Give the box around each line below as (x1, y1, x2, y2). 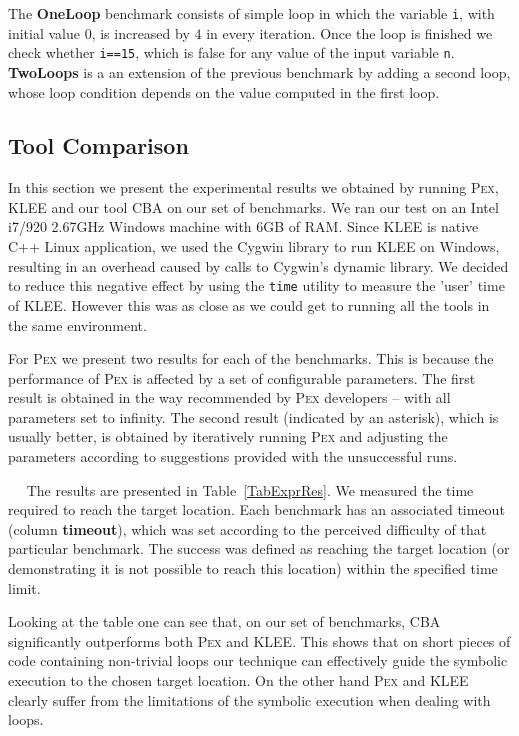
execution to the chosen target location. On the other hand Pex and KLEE (8, 670, 469, 691)
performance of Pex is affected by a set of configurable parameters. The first (8, 367, 476, 388)
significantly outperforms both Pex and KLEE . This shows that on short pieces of (8, 630, 511, 651)
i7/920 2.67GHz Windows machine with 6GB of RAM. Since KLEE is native (8, 216, 479, 237)
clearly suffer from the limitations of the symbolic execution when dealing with (8, 689, 491, 710)
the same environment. (8, 314, 147, 335)
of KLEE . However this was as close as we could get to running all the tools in (8, 294, 490, 315)
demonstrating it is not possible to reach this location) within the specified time (8, 558, 498, 579)
